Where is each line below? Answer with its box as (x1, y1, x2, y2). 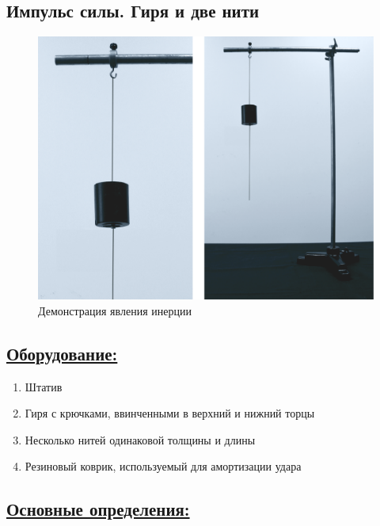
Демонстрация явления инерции (38, 302, 192, 318)
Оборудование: (6, 341, 118, 365)
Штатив (25, 378, 63, 394)
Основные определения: (6, 497, 190, 521)
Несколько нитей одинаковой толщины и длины (25, 431, 256, 448)
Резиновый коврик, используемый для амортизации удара (25, 458, 302, 475)
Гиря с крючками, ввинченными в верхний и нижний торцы (25, 405, 315, 421)
